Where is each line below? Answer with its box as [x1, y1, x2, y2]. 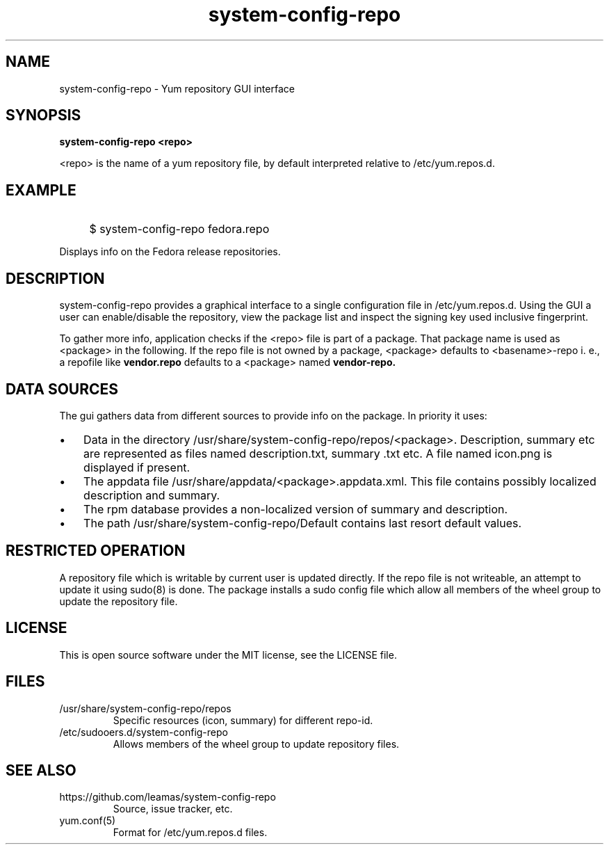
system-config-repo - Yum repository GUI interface [59, 82, 295, 95]
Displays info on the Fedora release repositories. [59, 246, 281, 258]
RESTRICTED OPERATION [6, 542, 186, 560]
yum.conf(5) [59, 815, 116, 827]
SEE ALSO [6, 761, 76, 779]
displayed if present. [83, 460, 190, 474]
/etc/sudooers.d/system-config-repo [59, 725, 228, 738]
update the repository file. [59, 595, 178, 607]
